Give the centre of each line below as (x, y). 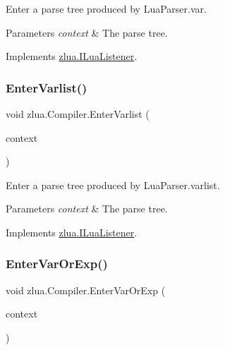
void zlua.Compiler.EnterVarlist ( (78, 114)
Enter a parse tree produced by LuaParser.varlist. (113, 185)
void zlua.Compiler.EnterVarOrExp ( (86, 290)
